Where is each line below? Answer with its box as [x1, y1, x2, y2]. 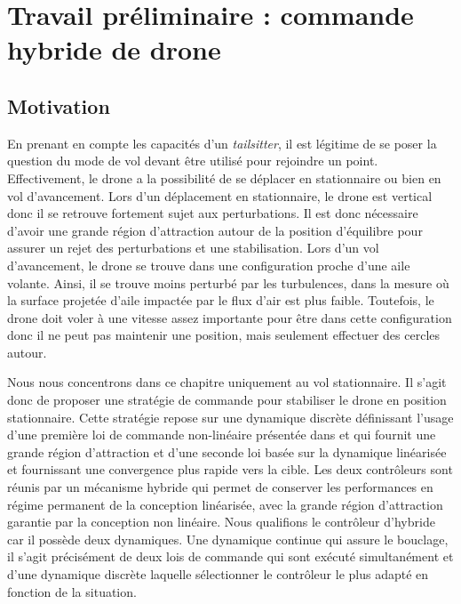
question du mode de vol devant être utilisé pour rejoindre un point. [7, 151, 378, 170]
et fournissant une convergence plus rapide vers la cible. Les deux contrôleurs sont [7, 460, 453, 479]
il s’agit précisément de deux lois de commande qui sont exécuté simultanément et [7, 547, 454, 566]
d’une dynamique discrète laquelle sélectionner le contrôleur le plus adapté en [7, 565, 429, 584]
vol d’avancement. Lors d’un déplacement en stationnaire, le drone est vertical [7, 186, 433, 205]
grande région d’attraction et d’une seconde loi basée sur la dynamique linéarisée [7, 442, 447, 461]
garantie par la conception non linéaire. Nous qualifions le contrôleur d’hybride [7, 512, 435, 531]
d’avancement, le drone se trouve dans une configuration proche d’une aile [7, 255, 410, 274]
